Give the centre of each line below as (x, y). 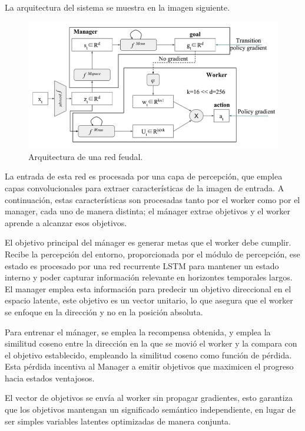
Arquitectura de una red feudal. (86, 156)
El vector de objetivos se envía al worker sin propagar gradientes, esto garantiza (149, 398)
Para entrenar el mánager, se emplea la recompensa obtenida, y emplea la (138, 332)
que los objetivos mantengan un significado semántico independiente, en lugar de (150, 409)
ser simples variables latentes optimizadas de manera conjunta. (118, 421)
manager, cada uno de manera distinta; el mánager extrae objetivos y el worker (147, 211)
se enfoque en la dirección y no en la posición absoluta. (104, 311)
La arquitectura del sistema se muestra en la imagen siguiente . (117, 7)
